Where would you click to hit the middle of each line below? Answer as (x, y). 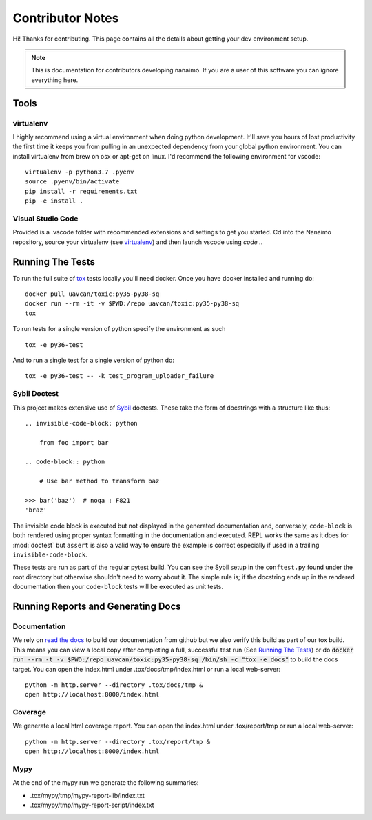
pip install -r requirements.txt (81, 191)
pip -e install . (54, 201)
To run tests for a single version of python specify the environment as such (119, 329)
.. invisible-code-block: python (81, 423)
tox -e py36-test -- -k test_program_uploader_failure (120, 376)
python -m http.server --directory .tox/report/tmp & (117, 742)
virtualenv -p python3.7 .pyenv (80, 172)
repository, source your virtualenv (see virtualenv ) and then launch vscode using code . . (138, 242)
